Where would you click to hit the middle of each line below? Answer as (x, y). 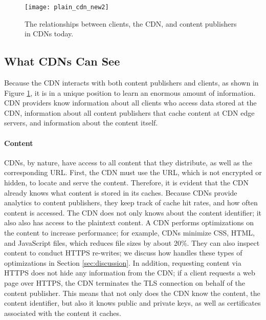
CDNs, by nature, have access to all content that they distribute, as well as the (128, 162)
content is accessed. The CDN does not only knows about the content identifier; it (133, 212)
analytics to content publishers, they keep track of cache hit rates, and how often (131, 202)
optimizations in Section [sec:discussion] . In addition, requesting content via (123, 262)
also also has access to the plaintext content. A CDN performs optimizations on (129, 222)
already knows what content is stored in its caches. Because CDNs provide (121, 192)
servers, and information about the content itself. (81, 123)
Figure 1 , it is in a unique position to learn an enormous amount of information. (130, 92)
